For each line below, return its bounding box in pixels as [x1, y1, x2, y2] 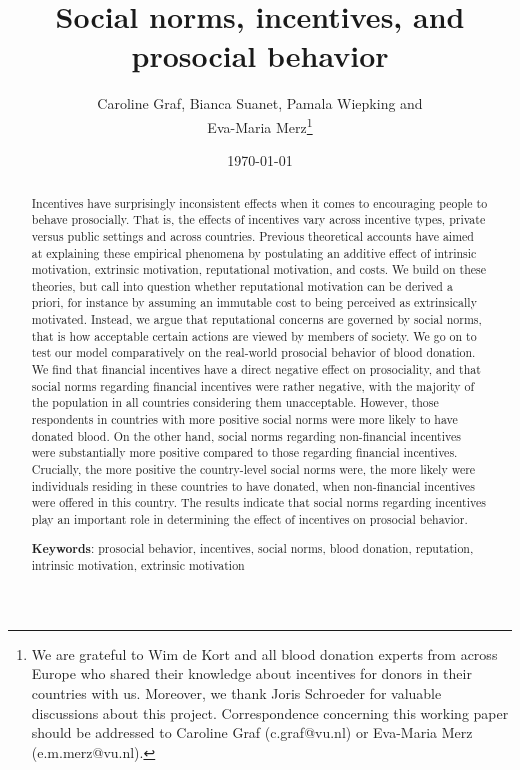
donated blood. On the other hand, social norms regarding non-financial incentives [31, 427, 461, 444]
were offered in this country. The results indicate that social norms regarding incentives [31, 494, 486, 511]
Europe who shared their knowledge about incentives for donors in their [31, 663, 472, 684]
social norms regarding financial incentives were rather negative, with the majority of [31, 377, 475, 394]
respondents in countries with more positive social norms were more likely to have [31, 411, 458, 428]
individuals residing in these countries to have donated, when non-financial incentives [31, 477, 475, 494]
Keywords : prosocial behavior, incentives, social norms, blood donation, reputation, [31, 539, 474, 557]
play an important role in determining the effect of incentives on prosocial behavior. [31, 511, 468, 528]
